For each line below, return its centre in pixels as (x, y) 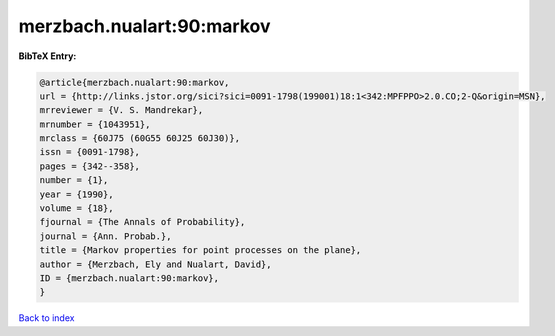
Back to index (46, 318)
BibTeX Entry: (47, 56)
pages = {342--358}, (89, 166)
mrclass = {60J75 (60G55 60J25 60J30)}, (139, 138)
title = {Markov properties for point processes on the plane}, (200, 250)
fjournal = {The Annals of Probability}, (142, 222)
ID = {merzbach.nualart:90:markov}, (129, 278)
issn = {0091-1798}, (89, 152)
